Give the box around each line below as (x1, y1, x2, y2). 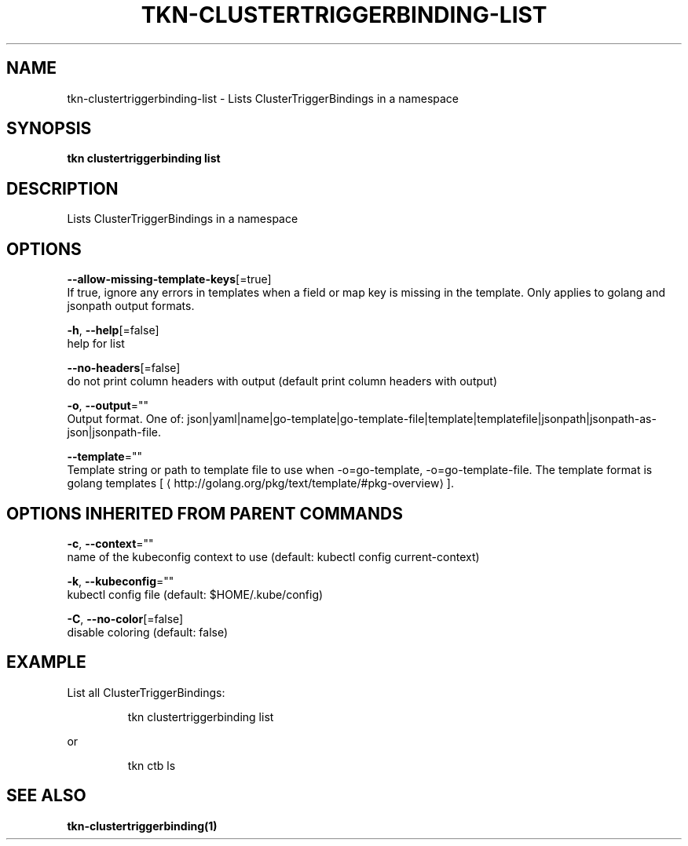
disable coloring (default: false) (67, 625, 229, 639)
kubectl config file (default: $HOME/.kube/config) (67, 587, 324, 601)
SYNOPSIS (6, 119, 92, 139)
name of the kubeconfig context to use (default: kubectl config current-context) (67, 549, 480, 563)
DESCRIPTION (6, 178, 119, 199)
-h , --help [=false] (67, 323, 159, 337)
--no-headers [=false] (67, 361, 181, 375)
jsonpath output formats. (67, 299, 195, 313)
